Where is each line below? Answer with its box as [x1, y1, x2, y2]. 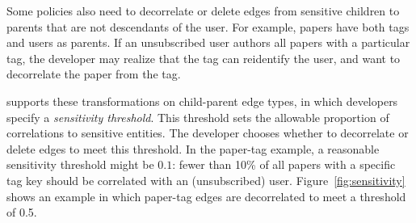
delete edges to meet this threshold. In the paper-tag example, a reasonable [6, 140, 380, 157]
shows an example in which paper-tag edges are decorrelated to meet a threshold [6, 187, 406, 204]
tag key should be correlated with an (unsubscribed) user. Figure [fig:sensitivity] [6, 171, 405, 188]
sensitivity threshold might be [6, 156, 154, 173]
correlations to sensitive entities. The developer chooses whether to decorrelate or [6, 124, 409, 141]
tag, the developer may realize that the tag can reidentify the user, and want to [6, 49, 401, 66]
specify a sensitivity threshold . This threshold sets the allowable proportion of [6, 108, 389, 125]
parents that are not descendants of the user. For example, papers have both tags [6, 18, 410, 35]
